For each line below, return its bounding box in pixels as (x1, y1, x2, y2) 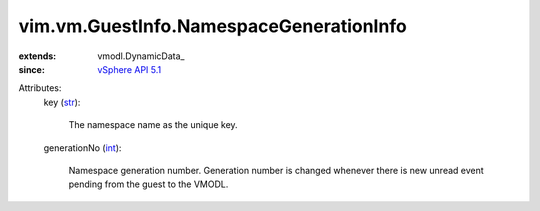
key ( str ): (43, 96, 81, 108)
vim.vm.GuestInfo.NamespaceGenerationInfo (18, 15, 407, 37)
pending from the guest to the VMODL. (68, 178, 229, 190)
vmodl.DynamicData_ (97, 50, 185, 62)
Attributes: (18, 82, 62, 94)
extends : (18, 50, 57, 62)
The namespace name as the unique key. (68, 119, 239, 131)
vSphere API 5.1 (97, 63, 162, 75)
